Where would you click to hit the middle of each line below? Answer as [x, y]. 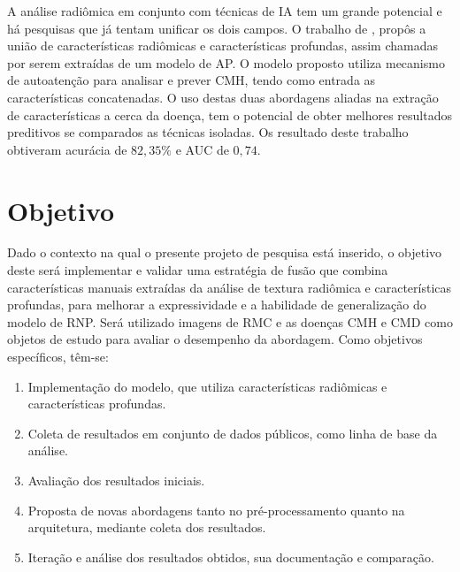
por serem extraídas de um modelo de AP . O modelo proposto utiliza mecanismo [226, 62]
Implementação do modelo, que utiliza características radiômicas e [207, 386]
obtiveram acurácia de [67, 149]
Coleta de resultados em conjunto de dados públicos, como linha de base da [233, 433]
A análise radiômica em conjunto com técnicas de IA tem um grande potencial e [225, 11]
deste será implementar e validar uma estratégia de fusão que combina [198, 270]
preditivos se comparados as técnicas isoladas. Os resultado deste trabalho [208, 132]
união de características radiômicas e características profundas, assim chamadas [222, 46]
